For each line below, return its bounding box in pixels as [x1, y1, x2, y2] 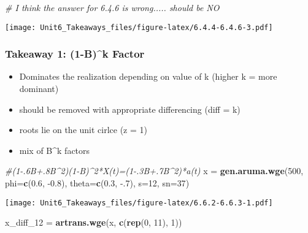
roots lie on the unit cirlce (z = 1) [19, 123, 147, 136]
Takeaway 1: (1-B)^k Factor [5, 46, 145, 61]
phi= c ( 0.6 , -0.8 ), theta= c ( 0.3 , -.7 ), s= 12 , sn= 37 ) [5, 177, 190, 189]
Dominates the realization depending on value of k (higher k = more [19, 70, 277, 83]
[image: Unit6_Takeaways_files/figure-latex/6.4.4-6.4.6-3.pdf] [5, 23, 273, 32]
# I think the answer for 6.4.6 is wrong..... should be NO [5, 1, 220, 13]
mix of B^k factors [19, 143, 90, 156]
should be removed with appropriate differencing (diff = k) [19, 102, 241, 115]
